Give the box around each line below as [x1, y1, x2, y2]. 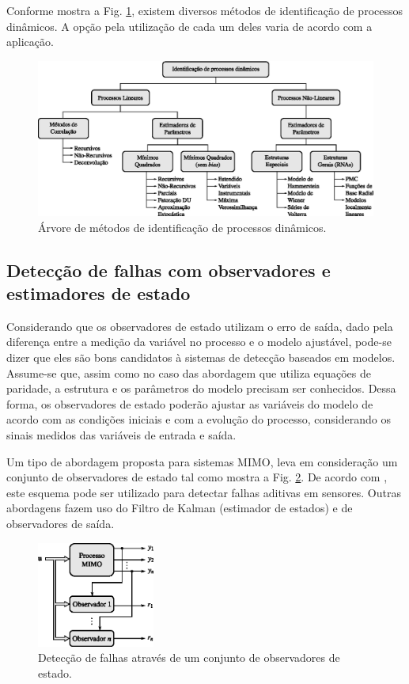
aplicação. [6, 33, 54, 50]
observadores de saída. [6, 515, 115, 531]
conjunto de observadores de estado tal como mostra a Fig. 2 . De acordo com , [6, 469, 388, 485]
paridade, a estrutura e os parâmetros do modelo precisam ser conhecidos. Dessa [6, 380, 396, 397]
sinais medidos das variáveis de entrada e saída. [6, 426, 237, 443]
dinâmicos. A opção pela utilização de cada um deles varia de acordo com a [6, 17, 373, 34]
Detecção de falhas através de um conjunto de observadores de [38, 649, 340, 666]
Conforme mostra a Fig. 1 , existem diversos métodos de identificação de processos [6, 2, 403, 18]
